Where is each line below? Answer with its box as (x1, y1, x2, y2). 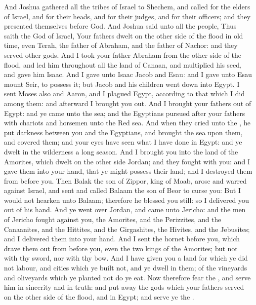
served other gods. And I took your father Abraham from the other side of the (4, 49, 242, 60)
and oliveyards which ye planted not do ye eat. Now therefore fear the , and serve (4, 272, 251, 282)
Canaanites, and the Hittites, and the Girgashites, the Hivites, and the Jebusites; (4, 224, 250, 234)
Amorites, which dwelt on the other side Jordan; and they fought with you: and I (4, 156, 250, 166)
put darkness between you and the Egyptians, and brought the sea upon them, (4, 127, 243, 137)
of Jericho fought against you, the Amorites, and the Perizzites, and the (4, 214, 221, 225)
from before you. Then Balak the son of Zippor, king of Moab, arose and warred (4, 175, 247, 186)
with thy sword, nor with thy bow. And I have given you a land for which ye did (4, 253, 248, 263)
